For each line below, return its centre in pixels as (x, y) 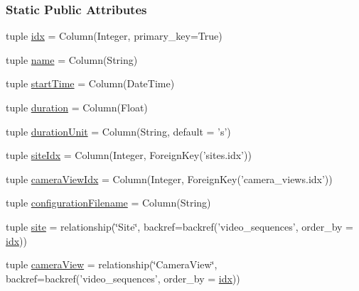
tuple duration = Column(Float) (77, 107)
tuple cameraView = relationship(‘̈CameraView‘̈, (112, 264)
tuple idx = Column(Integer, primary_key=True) (114, 36)
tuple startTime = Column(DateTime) (90, 83)
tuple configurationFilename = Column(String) (108, 203)
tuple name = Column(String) (72, 59)
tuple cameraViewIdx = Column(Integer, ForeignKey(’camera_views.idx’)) (169, 179)
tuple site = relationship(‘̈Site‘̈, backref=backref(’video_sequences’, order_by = (180, 226)
